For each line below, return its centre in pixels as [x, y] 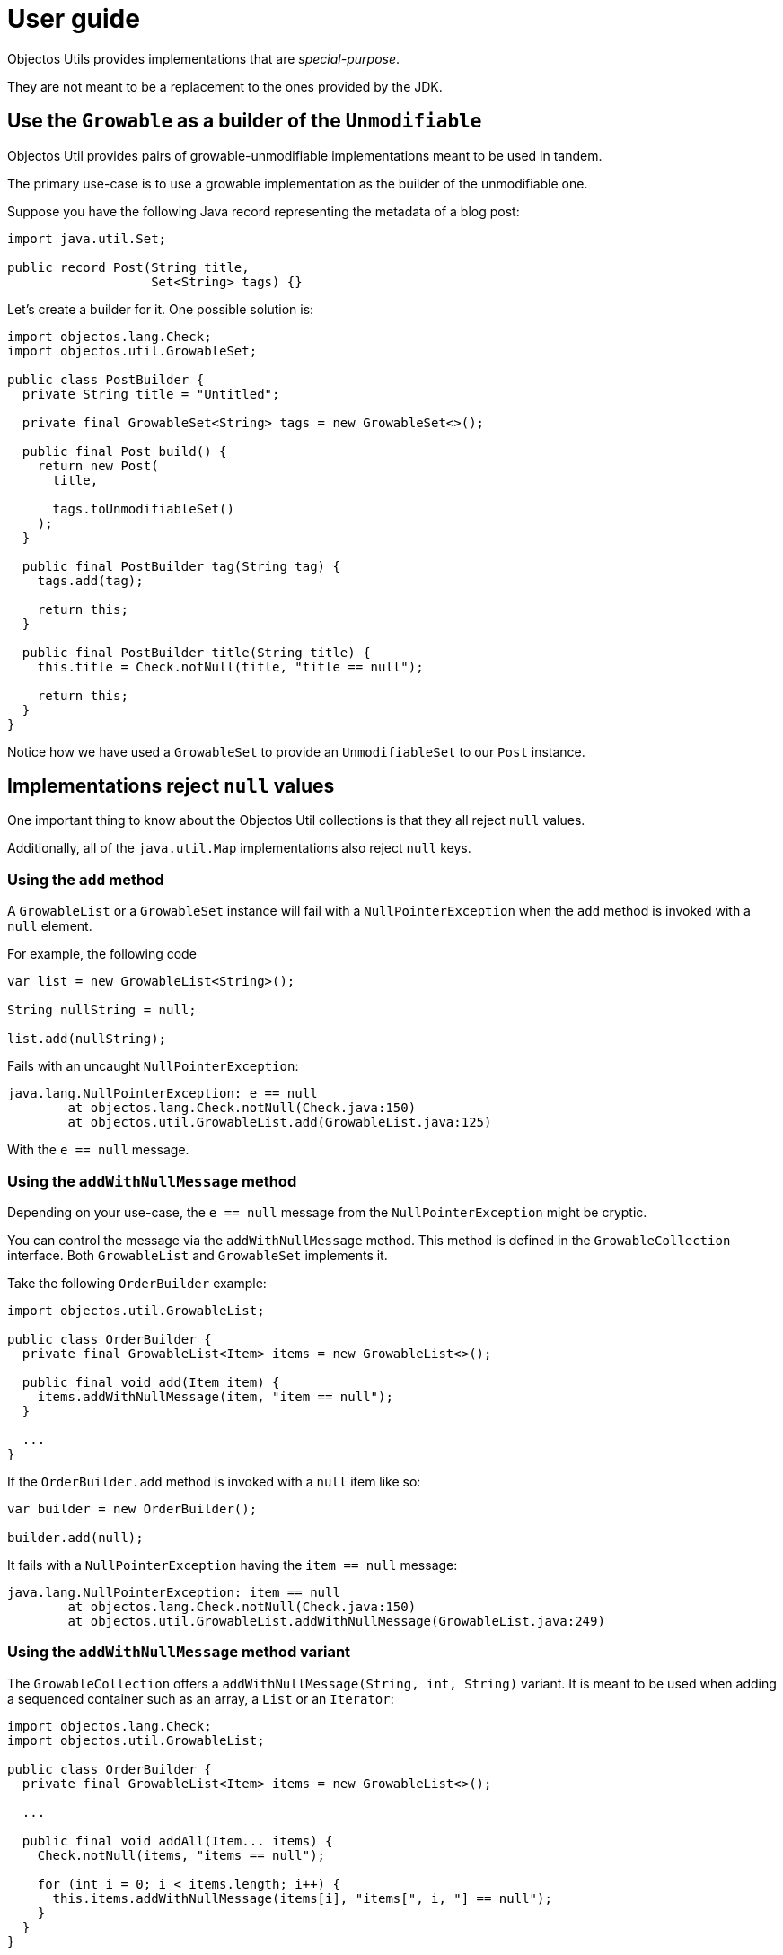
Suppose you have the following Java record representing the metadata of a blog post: [264, 211]
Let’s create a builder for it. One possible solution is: [161, 309]
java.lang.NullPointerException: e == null [163, 1094]
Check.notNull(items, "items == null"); [181, 1855]
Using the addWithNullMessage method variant [179, 1652]
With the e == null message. [98, 1150]
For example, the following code [102, 954]
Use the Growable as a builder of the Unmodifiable [245, 121]
